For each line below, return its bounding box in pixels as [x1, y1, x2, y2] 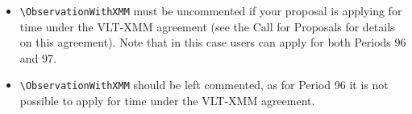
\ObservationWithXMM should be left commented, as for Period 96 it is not [19, 76, 389, 93]
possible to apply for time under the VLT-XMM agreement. [19, 92, 315, 109]
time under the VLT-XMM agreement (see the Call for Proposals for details [19, 18, 395, 35]
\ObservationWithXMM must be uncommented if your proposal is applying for [19, 2, 402, 18]
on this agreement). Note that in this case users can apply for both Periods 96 [19, 34, 406, 51]
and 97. [19, 49, 56, 66]
